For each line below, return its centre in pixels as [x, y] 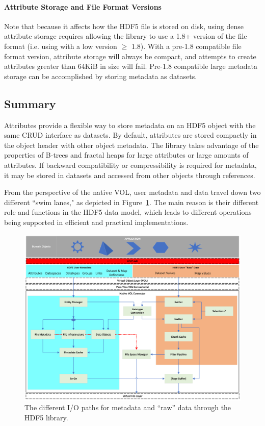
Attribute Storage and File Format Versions [83, 6]
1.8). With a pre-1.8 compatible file [186, 46]
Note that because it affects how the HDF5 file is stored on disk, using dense [124, 26]
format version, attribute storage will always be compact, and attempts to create [130, 56]
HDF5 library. [46, 417]
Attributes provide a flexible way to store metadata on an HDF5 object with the [130, 125]
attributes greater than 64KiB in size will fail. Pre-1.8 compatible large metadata [131, 66]
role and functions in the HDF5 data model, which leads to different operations [128, 212]
